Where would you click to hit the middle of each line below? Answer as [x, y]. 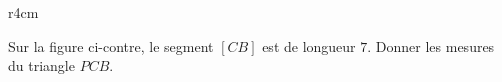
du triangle [41, 65]
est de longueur [309, 45]
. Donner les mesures [431, 45]
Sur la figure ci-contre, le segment [111, 45]
